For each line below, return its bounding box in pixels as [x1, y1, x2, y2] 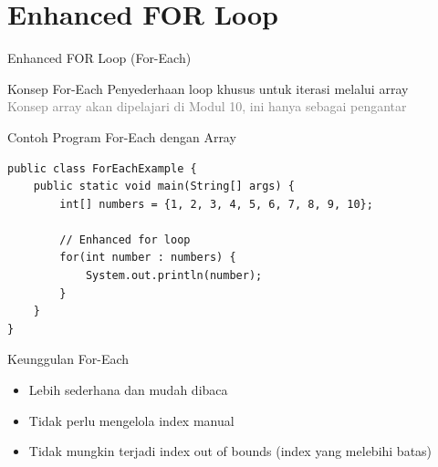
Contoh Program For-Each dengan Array [7, 127, 236, 146]
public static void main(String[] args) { [33, 180, 295, 193]
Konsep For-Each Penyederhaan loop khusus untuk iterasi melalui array [7, 78, 409, 98]
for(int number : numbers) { [59, 251, 236, 265]
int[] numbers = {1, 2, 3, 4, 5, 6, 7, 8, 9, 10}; [59, 197, 373, 211]
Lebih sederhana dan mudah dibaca [28, 380, 228, 400]
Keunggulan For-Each [7, 349, 130, 368]
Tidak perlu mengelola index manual [28, 410, 235, 430]
